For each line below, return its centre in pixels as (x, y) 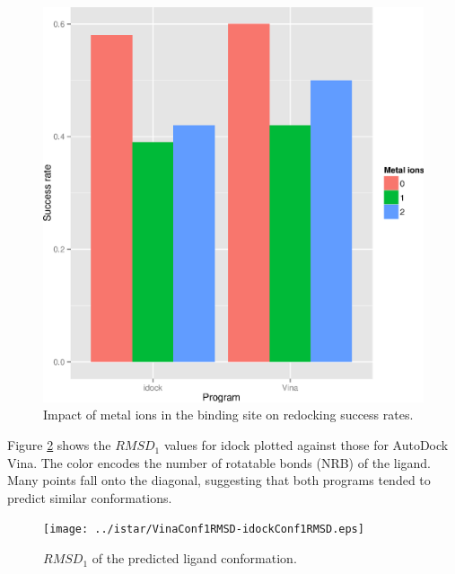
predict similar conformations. (90, 497)
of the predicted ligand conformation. (194, 558)
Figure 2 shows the (59, 445)
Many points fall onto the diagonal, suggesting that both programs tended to (219, 480)
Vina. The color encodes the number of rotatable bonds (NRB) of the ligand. (219, 462)
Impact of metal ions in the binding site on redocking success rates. (228, 415)
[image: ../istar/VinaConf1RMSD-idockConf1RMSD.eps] (204, 530)
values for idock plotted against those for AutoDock (306, 445)
